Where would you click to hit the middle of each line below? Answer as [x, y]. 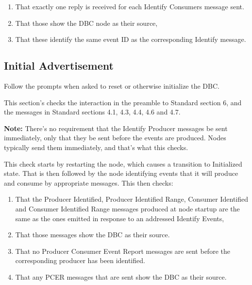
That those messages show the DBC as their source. [92, 235]
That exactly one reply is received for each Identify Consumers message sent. [130, 6]
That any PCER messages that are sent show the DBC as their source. [121, 276]
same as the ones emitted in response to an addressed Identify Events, [120, 218]
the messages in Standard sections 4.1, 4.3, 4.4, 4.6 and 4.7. [92, 112]
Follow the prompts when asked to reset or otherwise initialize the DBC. [112, 85]
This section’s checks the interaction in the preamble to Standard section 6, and [123, 102]
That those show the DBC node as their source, [86, 23]
